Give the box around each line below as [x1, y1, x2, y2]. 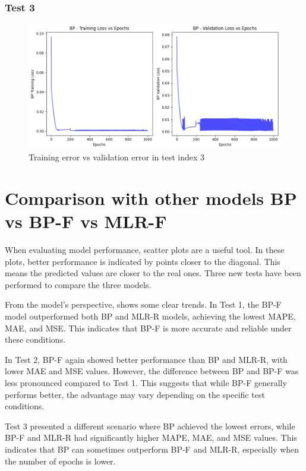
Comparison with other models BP [5, 185, 297, 210]
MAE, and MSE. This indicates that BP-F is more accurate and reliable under [5, 321, 292, 334]
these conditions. [5, 333, 66, 346]
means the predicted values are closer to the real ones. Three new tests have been [5, 267, 301, 279]
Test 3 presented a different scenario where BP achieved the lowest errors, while [5, 419, 295, 432]
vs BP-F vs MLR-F [5, 209, 167, 233]
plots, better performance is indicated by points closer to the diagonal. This [5, 255, 280, 267]
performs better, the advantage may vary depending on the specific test [5, 388, 265, 400]
